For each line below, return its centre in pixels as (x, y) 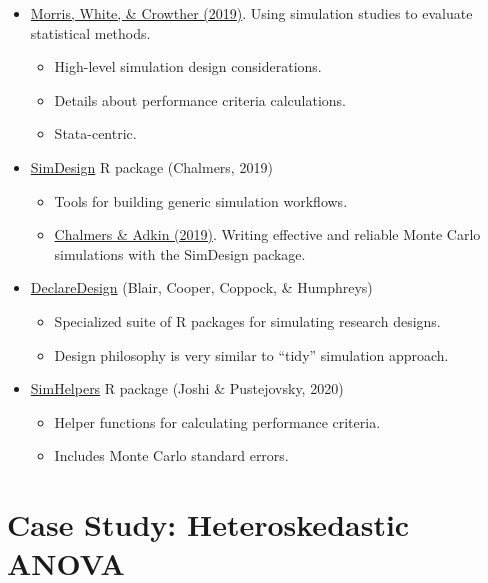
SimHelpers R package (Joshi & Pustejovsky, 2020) (187, 388)
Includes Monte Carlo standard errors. (171, 455)
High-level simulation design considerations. (188, 66)
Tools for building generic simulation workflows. (201, 200)
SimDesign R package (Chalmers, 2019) (151, 166)
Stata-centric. (95, 133)
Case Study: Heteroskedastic (208, 524)
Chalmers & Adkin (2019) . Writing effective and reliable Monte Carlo (267, 234)
